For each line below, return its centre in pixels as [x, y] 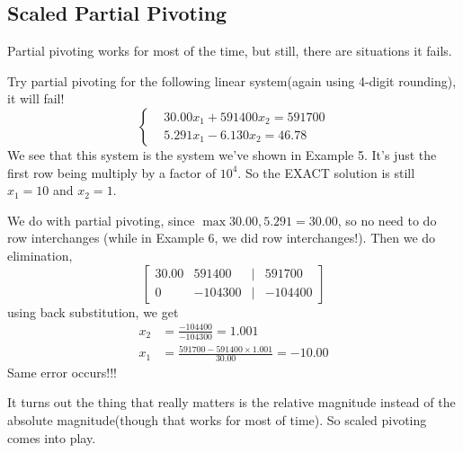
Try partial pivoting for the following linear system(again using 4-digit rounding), [232, 80]
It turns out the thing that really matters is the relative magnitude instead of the [231, 402]
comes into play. [52, 437]
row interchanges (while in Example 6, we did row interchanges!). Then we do [222, 238]
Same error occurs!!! [62, 372]
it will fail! [36, 98]
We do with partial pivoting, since [101, 220]
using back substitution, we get [93, 311]
